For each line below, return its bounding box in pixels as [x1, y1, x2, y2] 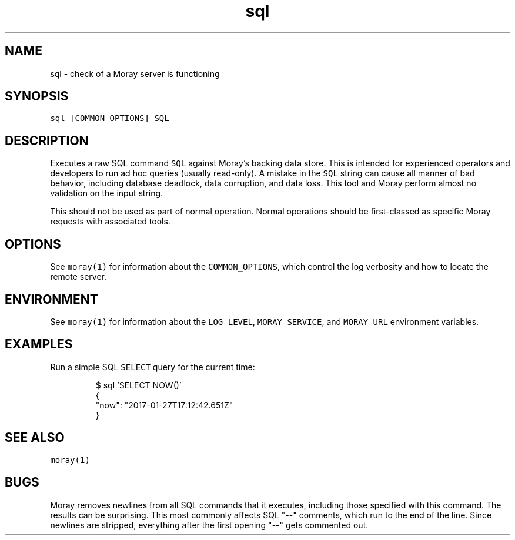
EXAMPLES [5, 337, 73, 352]
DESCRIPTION [5, 133, 89, 148]
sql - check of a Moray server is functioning [50, 68, 220, 79]
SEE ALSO [5, 430, 65, 445]
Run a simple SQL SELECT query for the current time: [50, 361, 255, 372]
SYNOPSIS [5, 89, 69, 104]
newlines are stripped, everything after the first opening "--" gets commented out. [50, 519, 369, 530]
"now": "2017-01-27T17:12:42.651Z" [95, 400, 233, 410]
